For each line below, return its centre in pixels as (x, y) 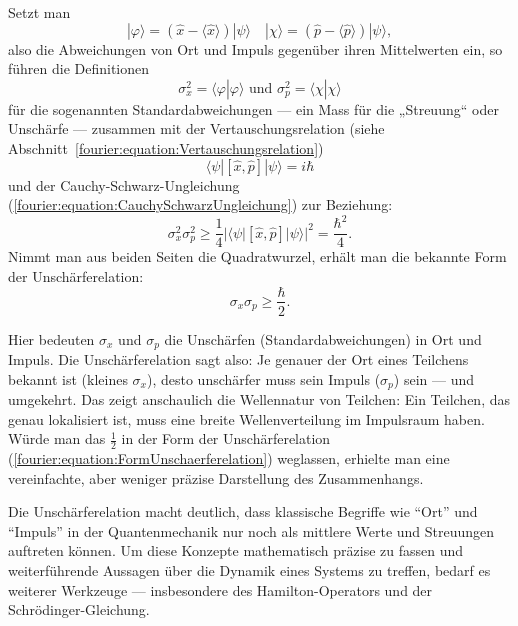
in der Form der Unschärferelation (226, 438)
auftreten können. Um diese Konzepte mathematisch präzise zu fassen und (236, 550)
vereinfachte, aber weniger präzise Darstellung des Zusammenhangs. (216, 477)
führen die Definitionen (79, 68)
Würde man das (57, 438)
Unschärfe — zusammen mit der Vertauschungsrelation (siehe (196, 128)
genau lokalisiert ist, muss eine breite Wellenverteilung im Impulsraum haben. (246, 418)
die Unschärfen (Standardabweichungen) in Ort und (323, 338)
